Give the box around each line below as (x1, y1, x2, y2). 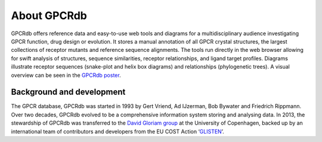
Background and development (11, 87, 126, 97)
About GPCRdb (11, 9, 88, 22)
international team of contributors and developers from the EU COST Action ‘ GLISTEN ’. (11, 128, 224, 135)
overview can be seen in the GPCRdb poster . (11, 72, 122, 79)
